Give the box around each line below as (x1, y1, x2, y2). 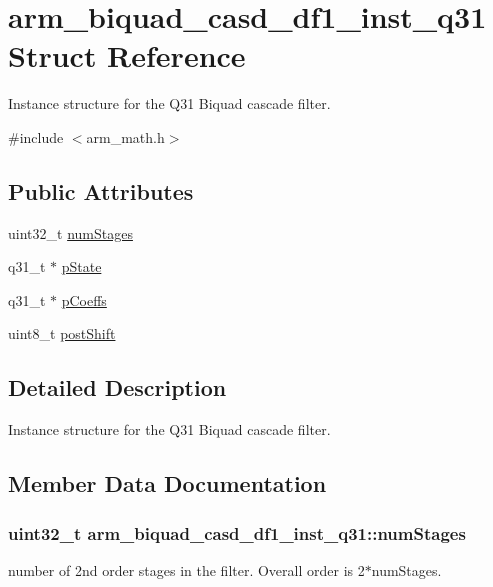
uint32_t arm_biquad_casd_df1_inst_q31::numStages (8, 520, 466, 545)
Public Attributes (8, 175, 194, 206)
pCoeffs (61, 289, 107, 310)
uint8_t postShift (8, 323, 116, 344)
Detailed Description (8, 372, 227, 403)
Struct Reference (8, 35, 246, 76)
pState (61, 256, 102, 277)
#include (8, 126, 64, 147)
